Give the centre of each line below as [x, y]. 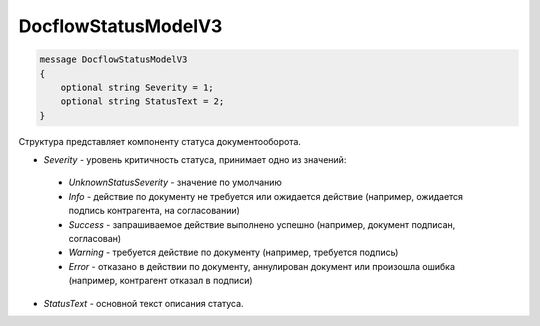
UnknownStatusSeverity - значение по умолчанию [175, 182]
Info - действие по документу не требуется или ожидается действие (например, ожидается [266, 196]
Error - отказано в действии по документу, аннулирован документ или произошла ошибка [261, 266]
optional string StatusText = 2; [142, 101]
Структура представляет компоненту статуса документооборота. [160, 141]
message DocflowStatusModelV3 [113, 59]
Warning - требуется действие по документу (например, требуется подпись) [233, 252]
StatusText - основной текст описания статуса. [143, 303]
